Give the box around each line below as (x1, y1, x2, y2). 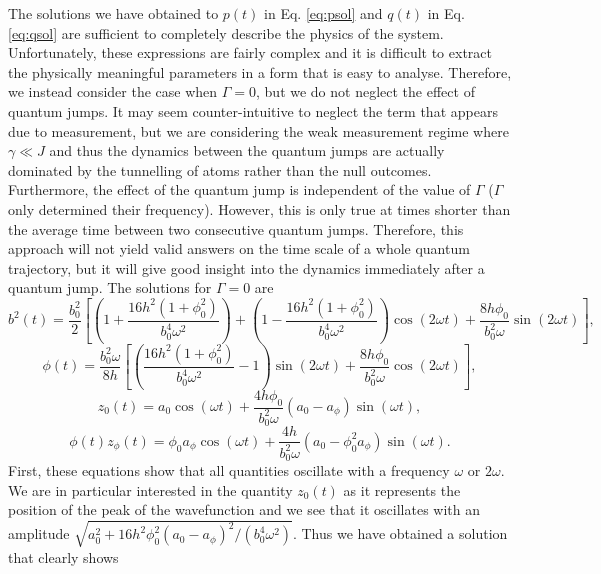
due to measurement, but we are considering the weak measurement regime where (8, 120, 509, 141)
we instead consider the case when (8, 81, 218, 102)
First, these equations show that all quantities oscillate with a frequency (8, 460, 450, 481)
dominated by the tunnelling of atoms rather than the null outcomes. (8, 159, 432, 180)
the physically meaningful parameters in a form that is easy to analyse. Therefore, (8, 61, 512, 82)
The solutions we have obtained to (8, 3, 219, 23)
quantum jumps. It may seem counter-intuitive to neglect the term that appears (8, 100, 498, 121)
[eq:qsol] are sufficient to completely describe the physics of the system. (8, 22, 444, 43)
